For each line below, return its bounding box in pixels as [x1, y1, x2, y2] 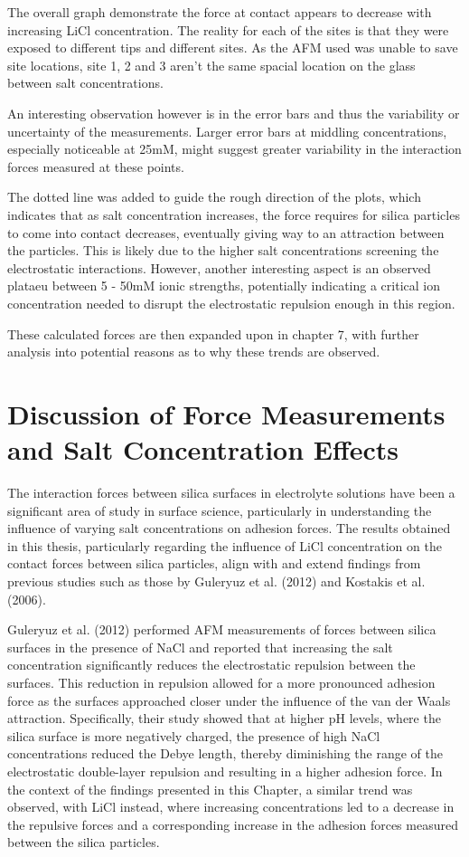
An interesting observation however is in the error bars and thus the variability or [7, 103, 460, 122]
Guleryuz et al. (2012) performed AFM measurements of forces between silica [7, 620, 436, 639]
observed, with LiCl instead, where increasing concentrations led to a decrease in [7, 797, 455, 816]
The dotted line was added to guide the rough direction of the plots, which [7, 187, 421, 206]
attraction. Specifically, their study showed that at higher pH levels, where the [7, 709, 441, 728]
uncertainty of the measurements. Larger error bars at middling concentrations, [7, 121, 447, 140]
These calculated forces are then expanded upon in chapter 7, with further [7, 324, 419, 343]
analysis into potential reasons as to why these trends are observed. [7, 342, 380, 361]
